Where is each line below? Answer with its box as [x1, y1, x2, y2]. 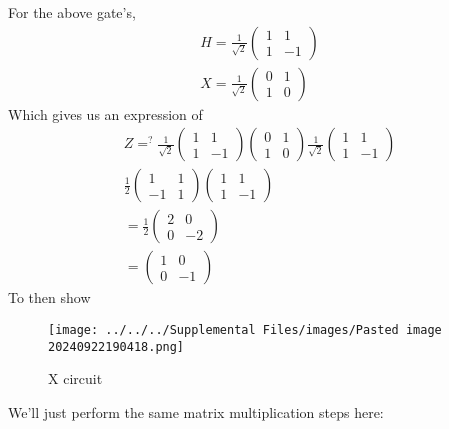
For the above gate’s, [8, 2, 136, 22]
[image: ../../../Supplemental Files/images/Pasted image [48, 322, 442, 337]
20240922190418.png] [48, 339, 185, 354]
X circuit [48, 368, 103, 389]
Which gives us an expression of [8, 103, 203, 124]
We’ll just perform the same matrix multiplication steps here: [8, 401, 384, 422]
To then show [8, 287, 91, 308]
